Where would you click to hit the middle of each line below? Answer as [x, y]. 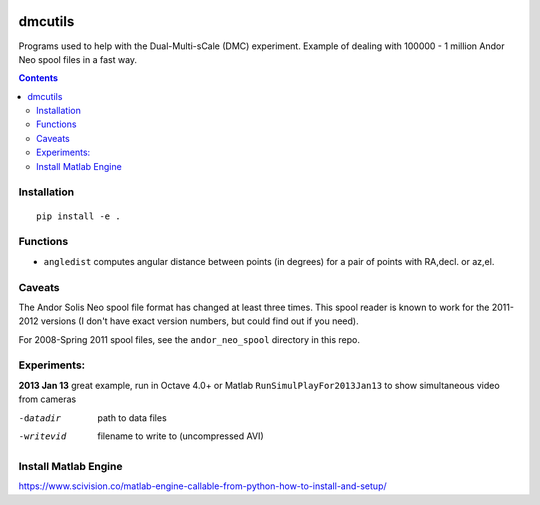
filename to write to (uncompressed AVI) [180, 436]
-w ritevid [42, 436]
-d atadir [40, 418]
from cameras [47, 399]
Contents [38, 78]
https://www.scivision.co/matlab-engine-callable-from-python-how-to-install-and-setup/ [202, 486]
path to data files [132, 417]
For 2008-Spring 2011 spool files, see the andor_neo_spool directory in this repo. [189, 339]
